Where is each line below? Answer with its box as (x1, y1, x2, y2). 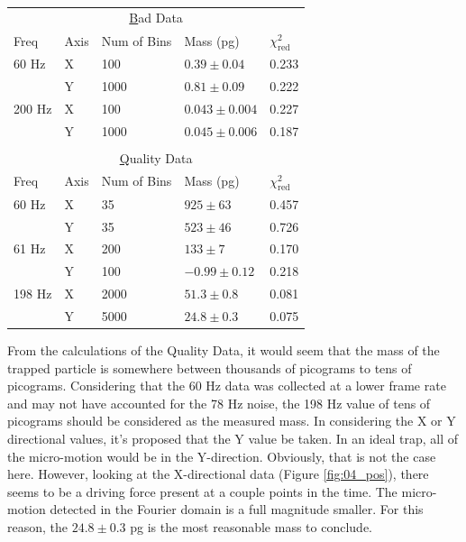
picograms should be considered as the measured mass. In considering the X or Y (7, 411, 456, 430)
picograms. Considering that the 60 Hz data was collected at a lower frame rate (7, 376, 446, 395)
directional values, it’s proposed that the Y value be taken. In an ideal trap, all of (7, 428, 459, 447)
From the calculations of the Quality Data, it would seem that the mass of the (7, 340, 440, 359)
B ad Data (129, 8, 183, 27)
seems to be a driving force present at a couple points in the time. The (7, 482, 397, 501)
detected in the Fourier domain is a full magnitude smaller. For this (50, 500, 424, 519)
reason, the (7, 517, 69, 536)
